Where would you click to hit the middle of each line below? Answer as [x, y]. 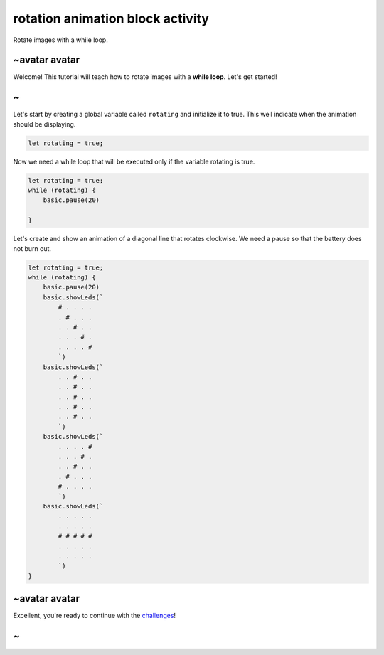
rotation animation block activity [111, 18]
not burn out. [32, 248]
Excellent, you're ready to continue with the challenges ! [95, 616]
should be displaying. [44, 124]
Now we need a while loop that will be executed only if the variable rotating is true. [134, 161]
